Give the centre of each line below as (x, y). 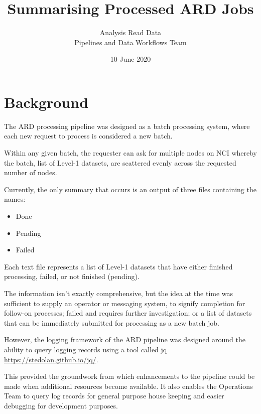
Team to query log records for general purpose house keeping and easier (114, 396)
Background (46, 102)
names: (15, 199)
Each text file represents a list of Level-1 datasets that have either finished (118, 266)
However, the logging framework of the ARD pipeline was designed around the (125, 339)
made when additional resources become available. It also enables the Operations (128, 386)
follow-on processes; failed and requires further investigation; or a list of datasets (128, 313)
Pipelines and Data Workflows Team (130, 42)
